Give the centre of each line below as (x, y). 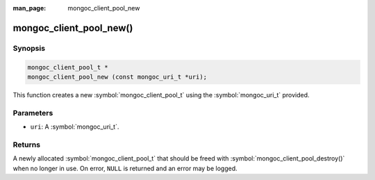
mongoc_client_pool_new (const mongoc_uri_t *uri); (117, 77)
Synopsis (29, 48)
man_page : (30, 8)
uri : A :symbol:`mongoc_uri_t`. (75, 127)
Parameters (33, 113)
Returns (27, 145)
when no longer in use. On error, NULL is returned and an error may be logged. (125, 168)
